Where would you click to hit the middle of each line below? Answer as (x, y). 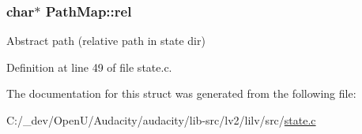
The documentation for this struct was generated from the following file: (181, 93)
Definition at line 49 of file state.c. (89, 67)
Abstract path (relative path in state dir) (106, 41)
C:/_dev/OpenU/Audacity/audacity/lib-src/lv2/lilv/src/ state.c (161, 120)
